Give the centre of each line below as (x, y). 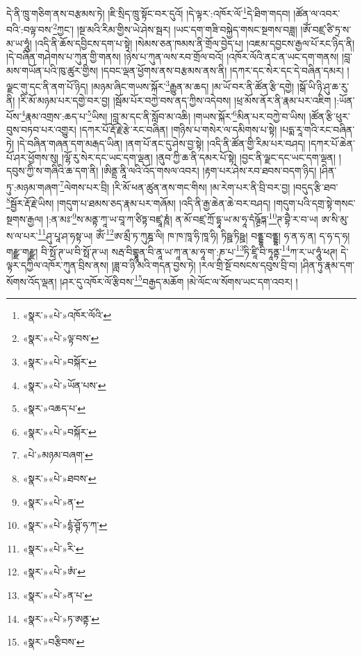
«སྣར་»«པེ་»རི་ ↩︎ (53, 548)
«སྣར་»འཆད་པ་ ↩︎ (54, 408)
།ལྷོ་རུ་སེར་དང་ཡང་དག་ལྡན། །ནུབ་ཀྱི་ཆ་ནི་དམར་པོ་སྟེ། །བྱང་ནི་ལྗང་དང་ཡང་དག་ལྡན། (199, 157)
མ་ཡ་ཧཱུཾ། (19, 43)
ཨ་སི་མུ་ (335, 219)
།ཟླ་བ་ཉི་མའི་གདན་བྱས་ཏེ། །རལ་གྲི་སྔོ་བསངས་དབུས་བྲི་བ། (204, 265)
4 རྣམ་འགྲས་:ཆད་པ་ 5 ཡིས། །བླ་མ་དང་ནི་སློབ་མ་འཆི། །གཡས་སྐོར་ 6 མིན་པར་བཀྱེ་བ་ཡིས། (164, 115)
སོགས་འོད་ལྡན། (32, 281)
